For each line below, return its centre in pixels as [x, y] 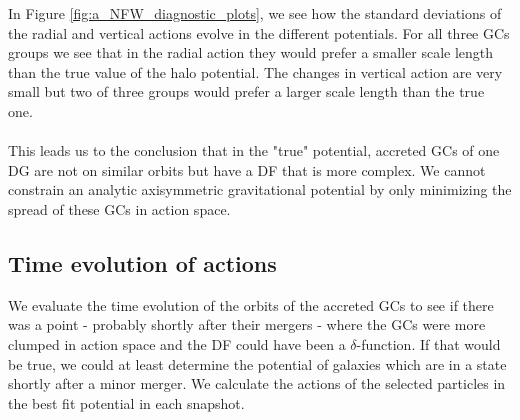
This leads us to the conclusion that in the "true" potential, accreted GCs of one [254, 150]
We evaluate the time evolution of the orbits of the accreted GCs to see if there [251, 304]
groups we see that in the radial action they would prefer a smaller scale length [251, 52]
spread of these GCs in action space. [119, 208]
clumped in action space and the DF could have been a [177, 343]
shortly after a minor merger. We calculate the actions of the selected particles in [257, 383]
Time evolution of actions [142, 262]
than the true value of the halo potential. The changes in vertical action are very [255, 71]
